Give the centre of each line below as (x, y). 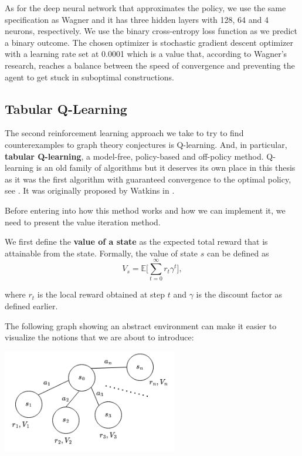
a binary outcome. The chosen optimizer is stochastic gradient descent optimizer (149, 42)
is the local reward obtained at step (101, 294)
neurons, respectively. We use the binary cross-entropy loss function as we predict (151, 31)
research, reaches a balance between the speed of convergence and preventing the (150, 65)
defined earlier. (31, 306)
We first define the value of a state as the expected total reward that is (136, 241)
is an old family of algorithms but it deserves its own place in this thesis (166, 168)
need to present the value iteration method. (83, 222)
